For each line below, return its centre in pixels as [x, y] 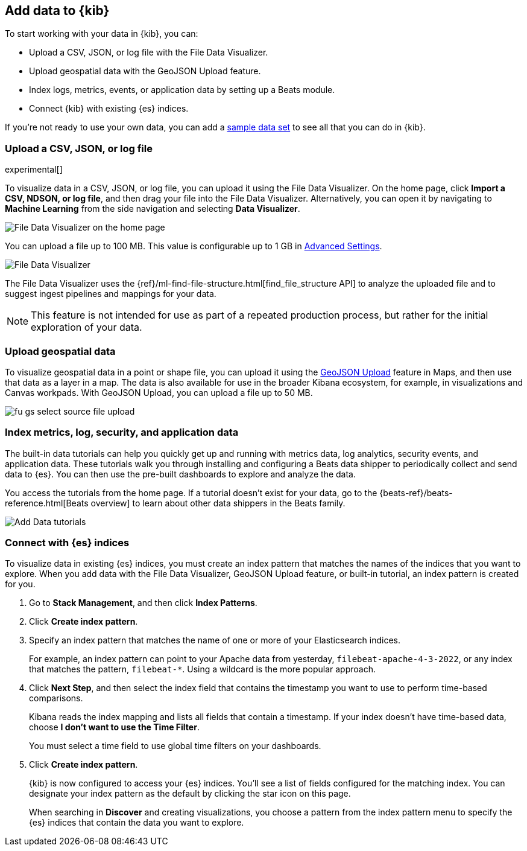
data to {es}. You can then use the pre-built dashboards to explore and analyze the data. [181, 474]
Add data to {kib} [57, 11]
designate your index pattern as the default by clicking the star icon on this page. [190, 794]
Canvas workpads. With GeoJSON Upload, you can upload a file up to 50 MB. [159, 392]
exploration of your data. [87, 327]
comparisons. [56, 698]
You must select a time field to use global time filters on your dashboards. [175, 746]
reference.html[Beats [47, 503]
